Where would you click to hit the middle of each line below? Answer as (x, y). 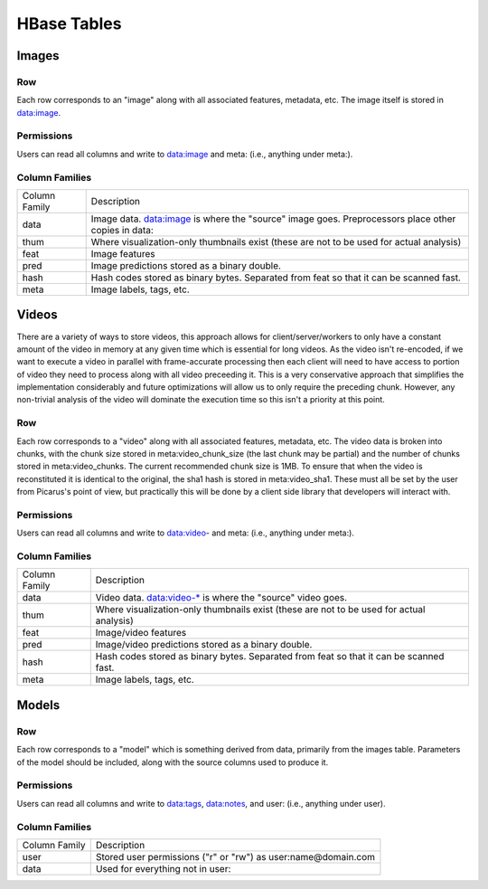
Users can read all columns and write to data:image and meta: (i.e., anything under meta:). (185, 154)
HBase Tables (69, 24)
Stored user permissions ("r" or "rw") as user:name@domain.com (235, 856)
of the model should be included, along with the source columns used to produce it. (173, 762)
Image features (123, 253)
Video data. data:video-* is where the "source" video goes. (221, 598)
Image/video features (141, 633)
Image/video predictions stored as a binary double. (204, 645)
